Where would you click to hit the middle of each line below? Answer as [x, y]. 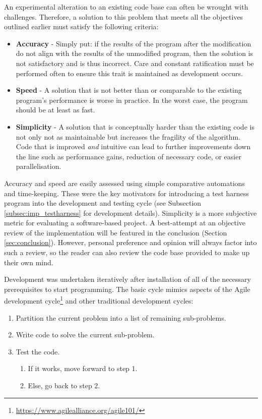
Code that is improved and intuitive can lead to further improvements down [133, 146]
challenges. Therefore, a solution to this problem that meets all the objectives [124, 16]
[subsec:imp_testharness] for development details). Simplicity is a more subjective [130, 213]
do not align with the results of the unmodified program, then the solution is [135, 53]
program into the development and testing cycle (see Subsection [103, 203]
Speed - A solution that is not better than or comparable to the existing [129, 90]
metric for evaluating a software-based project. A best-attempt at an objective [125, 223]
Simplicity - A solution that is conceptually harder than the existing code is [135, 126]
